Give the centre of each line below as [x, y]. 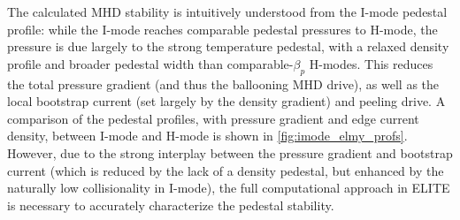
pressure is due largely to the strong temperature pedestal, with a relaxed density [228, 46]
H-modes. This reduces [371, 63]
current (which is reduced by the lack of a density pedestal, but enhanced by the [226, 170]
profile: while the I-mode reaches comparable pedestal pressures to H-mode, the [222, 29]
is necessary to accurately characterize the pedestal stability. [171, 205]
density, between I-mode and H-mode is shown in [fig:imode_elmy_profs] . [207, 136]
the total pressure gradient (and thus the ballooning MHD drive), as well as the [223, 83]
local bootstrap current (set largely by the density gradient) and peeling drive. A [226, 101]
